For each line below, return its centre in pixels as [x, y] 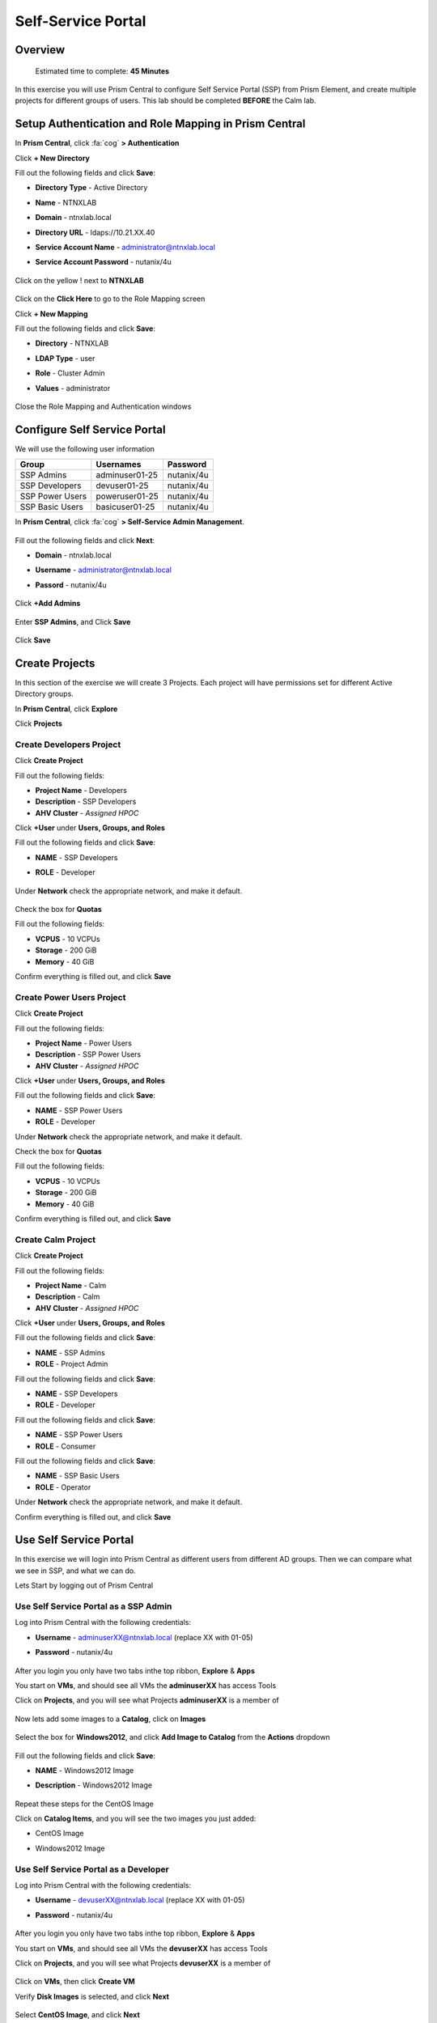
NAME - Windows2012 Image [85, 1770]
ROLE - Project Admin [72, 1364]
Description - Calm [68, 1297]
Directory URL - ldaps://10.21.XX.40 [95, 232]
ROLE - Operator [63, 1487]
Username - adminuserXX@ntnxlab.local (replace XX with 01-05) [144, 1637]
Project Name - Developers [81, 790]
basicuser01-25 [125, 507]
